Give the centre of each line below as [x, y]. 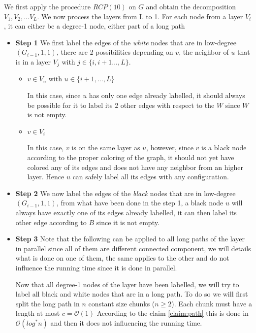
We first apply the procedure [47, 6]
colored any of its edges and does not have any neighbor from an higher [135, 167]
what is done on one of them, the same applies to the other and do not [122, 258]
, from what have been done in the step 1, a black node [140, 203]
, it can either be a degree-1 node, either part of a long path [95, 26]
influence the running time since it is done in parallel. [96, 267]
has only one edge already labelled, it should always [167, 95]
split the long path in [48, 303]
